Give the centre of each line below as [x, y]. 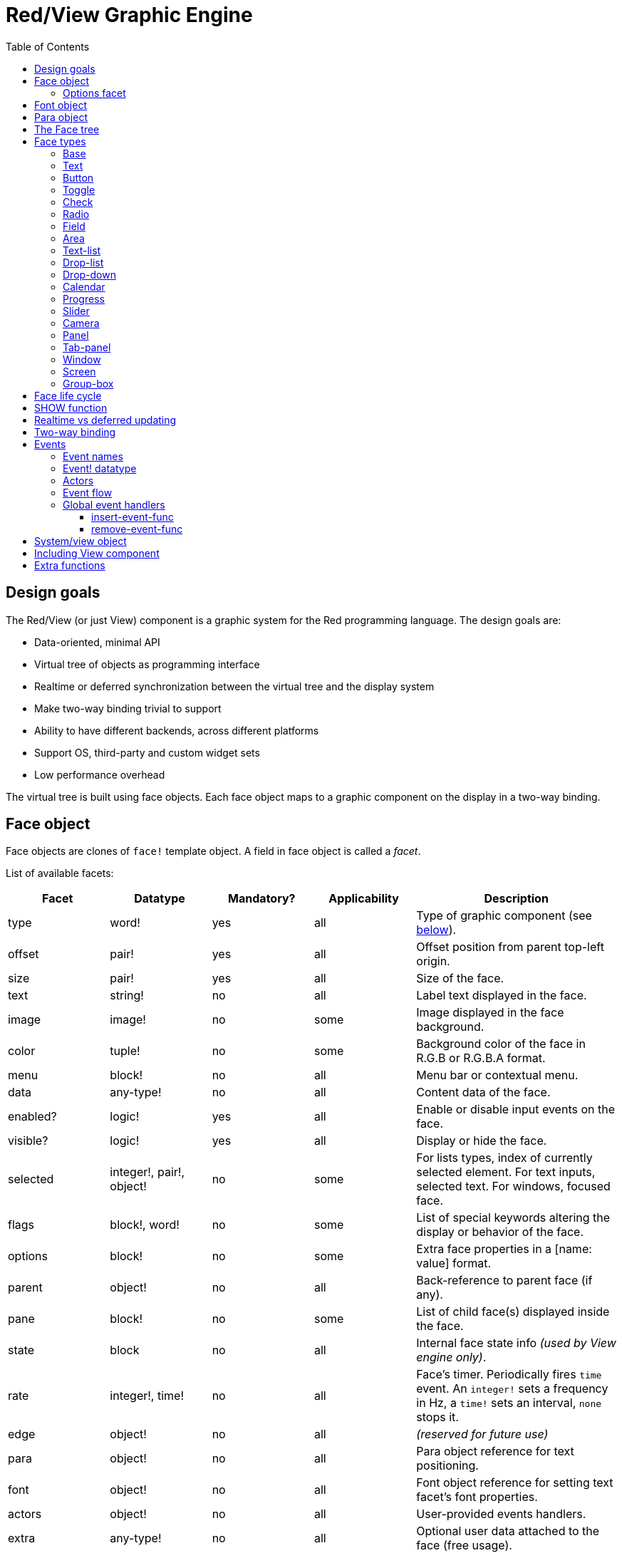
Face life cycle [68, 395]
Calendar [84, 286]
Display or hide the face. [482, 1141]
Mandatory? [262, 899]
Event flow [88, 492]
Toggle [79, 189]
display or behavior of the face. [500, 1232]
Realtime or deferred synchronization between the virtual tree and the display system [234, 686]
